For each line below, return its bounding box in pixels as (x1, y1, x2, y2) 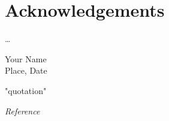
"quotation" (5, 84, 47, 96)
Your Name (5, 52, 47, 65)
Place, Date (5, 64, 47, 77)
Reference (5, 104, 40, 117)
